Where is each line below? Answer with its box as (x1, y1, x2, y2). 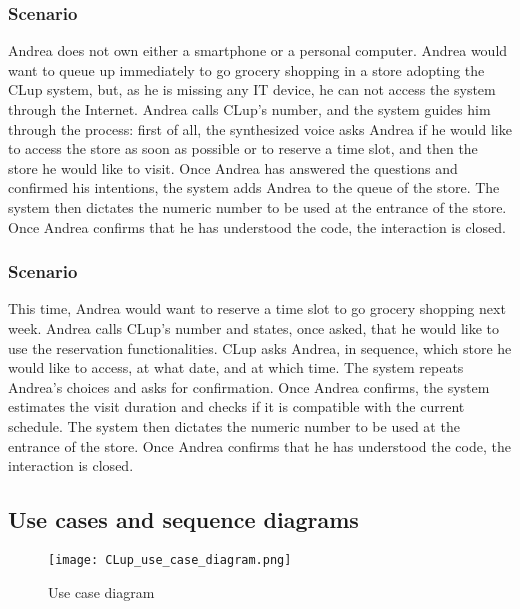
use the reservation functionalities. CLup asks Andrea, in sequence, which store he (8, 337, 512, 358)
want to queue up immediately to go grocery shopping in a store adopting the (8, 59, 485, 80)
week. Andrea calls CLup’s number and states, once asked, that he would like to (8, 317, 500, 338)
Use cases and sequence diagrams (8, 504, 359, 535)
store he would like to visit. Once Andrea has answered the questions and (8, 157, 458, 178)
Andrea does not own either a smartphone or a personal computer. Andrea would (8, 40, 508, 61)
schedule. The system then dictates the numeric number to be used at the (8, 415, 460, 436)
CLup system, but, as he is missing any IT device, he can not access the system (8, 79, 496, 100)
